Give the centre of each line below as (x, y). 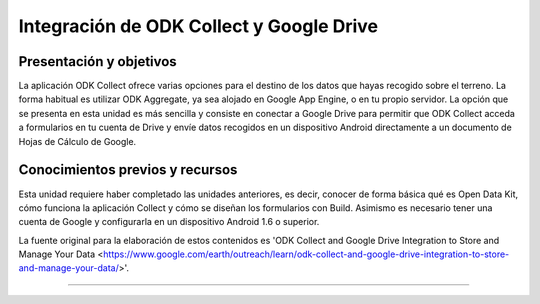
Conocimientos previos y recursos (128, 170)
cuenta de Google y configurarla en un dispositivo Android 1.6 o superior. (169, 222)
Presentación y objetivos (97, 61)
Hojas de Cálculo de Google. (77, 141)
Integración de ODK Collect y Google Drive (198, 26)
